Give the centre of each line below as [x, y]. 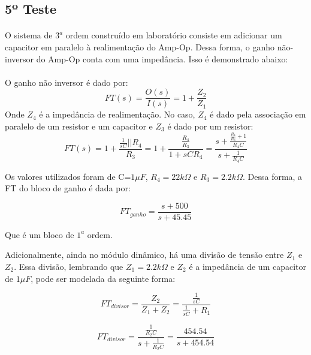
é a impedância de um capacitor [248, 267]
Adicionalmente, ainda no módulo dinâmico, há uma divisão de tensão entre [144, 255]
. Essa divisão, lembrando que [69, 267]
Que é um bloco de [40, 234]
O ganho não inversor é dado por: [67, 82]
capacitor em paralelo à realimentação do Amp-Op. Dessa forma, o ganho [140, 46]
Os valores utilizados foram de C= [68, 176]
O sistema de [29, 35]
